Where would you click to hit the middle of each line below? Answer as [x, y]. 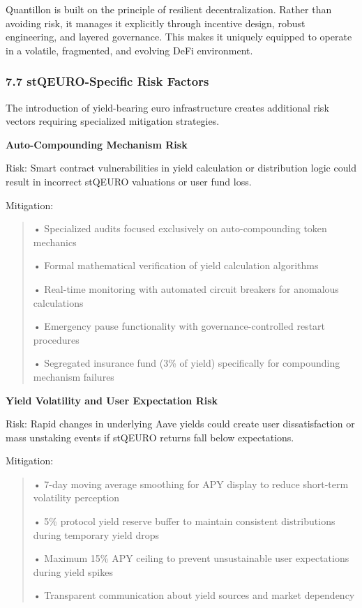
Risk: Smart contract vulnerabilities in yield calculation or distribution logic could [181, 168]
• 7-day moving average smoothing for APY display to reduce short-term [191, 484]
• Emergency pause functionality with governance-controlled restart [179, 326]
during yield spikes [73, 571]
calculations [58, 302]
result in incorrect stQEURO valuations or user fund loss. [129, 181]
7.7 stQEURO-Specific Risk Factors [107, 81]
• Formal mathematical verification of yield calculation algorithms [176, 265]
